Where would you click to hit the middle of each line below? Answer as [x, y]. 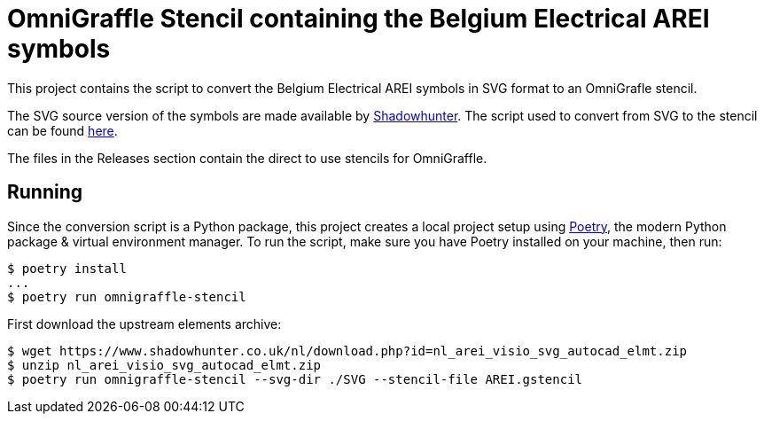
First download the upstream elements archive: [144, 324]
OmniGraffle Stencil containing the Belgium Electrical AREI [359, 19]
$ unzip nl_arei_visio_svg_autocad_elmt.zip [164, 365]
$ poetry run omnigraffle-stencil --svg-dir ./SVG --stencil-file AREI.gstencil [295, 379]
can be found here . [62, 130]
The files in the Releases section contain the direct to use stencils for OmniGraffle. [247, 158]
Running [45, 192]
